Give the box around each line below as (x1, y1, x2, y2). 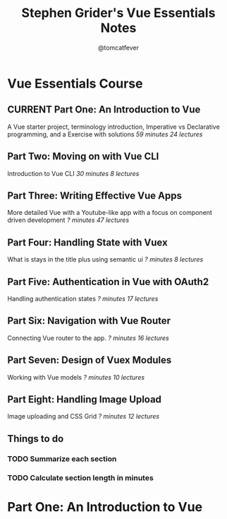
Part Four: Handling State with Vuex (7, 236, 168, 248)
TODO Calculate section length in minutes (7, 472, 154, 482)
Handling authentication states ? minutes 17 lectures (7, 295, 159, 303)
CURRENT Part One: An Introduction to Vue (7, 104, 201, 116)
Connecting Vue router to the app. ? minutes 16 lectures (7, 334, 169, 342)
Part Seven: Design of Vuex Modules (7, 354, 172, 366)
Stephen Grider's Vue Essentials (21, 5, 216, 21)
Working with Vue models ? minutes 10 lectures (7, 373, 145, 381)
